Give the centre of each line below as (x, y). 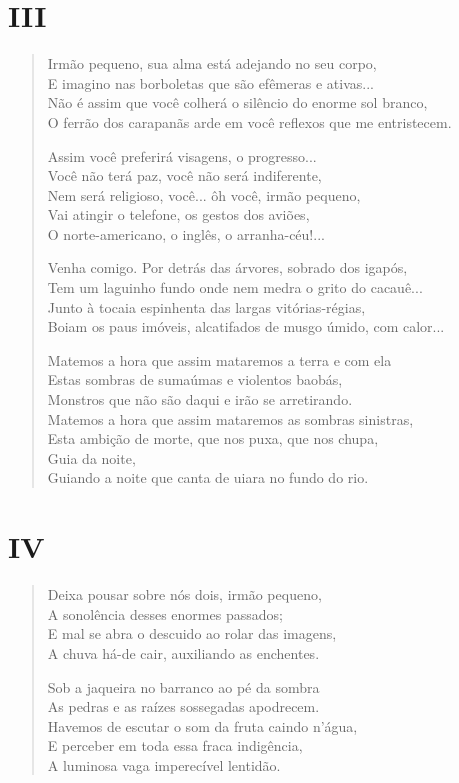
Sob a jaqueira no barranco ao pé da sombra (183, 686)
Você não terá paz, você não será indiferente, (184, 175)
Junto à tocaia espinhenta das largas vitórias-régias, (206, 306)
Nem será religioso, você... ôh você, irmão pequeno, (204, 194)
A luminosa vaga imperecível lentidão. (164, 764)
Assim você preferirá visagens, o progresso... (182, 155)
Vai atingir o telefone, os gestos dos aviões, (178, 214)
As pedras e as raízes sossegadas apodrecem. (183, 706)
